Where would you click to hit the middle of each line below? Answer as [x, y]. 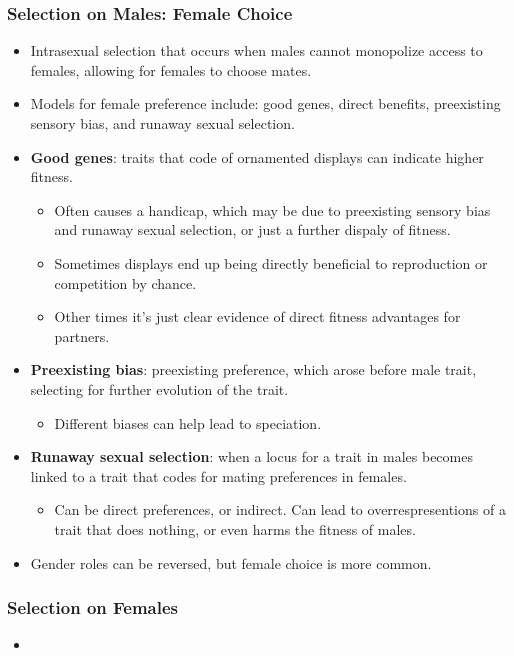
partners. [82, 335]
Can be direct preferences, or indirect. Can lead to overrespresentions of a [280, 509]
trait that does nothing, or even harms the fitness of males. [235, 528]
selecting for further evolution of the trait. [159, 388]
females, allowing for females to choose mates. [171, 69]
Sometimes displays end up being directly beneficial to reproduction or [271, 262]
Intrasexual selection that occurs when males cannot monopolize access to [256, 50]
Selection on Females [93, 607]
